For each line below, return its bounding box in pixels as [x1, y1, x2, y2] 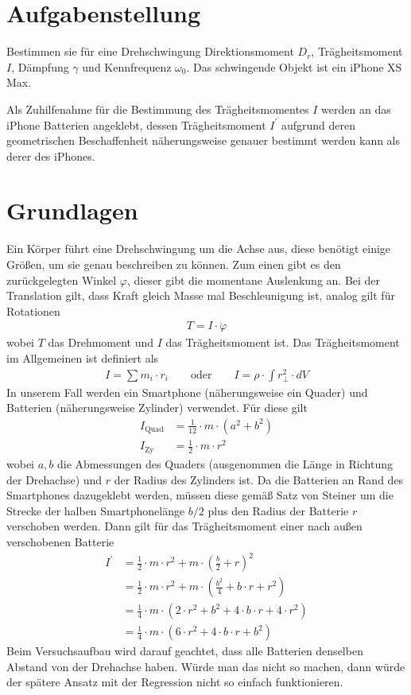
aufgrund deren [281, 116, 355, 133]
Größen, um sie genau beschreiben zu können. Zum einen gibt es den [6, 256, 341, 272]
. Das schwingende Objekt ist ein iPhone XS [186, 58, 402, 75]
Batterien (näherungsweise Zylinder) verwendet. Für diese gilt [6, 399, 308, 416]
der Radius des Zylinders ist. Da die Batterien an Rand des [114, 471, 404, 487]
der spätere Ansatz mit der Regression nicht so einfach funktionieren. [6, 674, 343, 690]
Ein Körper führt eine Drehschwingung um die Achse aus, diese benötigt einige [6, 240, 391, 257]
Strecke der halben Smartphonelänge [6, 502, 185, 518]
